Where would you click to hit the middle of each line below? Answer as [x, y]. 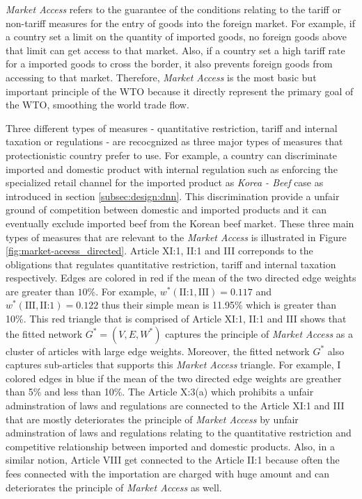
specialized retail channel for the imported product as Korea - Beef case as [165, 182]
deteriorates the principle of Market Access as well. [114, 487]
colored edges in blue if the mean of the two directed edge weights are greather [174, 378]
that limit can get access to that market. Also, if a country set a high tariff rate [175, 50]
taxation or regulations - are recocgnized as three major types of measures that [174, 141]
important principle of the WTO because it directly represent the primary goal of [180, 91]
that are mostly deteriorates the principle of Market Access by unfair [152, 419]
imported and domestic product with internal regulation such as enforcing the [172, 169]
